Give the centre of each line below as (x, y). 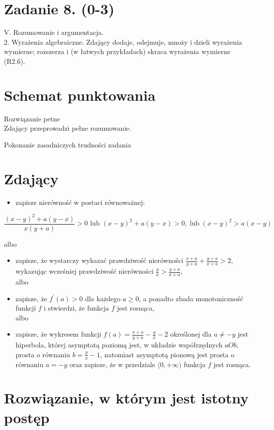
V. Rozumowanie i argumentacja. (54, 32)
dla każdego (103, 298)
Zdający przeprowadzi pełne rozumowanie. (68, 128)
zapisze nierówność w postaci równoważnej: (80, 202)
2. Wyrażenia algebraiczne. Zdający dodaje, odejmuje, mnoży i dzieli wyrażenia (123, 42)
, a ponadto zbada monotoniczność (191, 298)
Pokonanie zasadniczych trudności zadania (68, 144)
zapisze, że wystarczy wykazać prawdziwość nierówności (99, 260)
